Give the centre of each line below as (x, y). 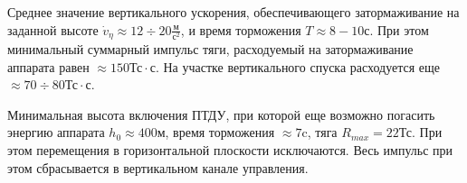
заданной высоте (53, 29)
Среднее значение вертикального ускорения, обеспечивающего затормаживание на (233, 12)
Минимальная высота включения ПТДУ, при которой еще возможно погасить (221, 114)
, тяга (322, 132)
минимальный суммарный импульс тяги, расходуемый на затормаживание (210, 49)
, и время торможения (241, 29)
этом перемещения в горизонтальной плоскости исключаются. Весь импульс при (230, 150)
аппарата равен (48, 66)
